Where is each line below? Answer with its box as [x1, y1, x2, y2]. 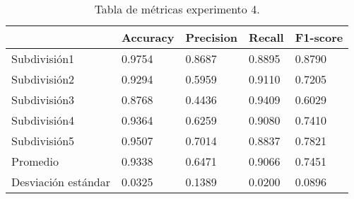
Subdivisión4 [11, 112, 75, 128]
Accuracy [122, 29, 175, 45]
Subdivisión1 [11, 50, 75, 67]
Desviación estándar [11, 174, 111, 190]
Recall [249, 29, 284, 45]
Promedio [11, 153, 59, 169]
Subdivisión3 [11, 91, 75, 108]
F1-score [295, 29, 343, 45]
